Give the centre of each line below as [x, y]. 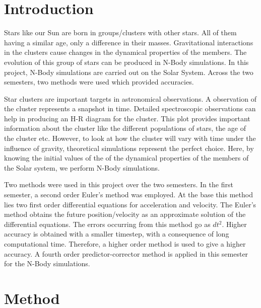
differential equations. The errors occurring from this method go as [107, 224]
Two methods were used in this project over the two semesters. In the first [119, 184]
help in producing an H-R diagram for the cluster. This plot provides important [127, 118]
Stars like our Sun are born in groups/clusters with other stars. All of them [120, 32]
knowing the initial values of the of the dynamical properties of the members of [126, 158]
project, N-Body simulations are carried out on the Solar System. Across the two [129, 72]
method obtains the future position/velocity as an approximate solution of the [125, 214]
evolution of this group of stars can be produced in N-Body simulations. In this [126, 62]
